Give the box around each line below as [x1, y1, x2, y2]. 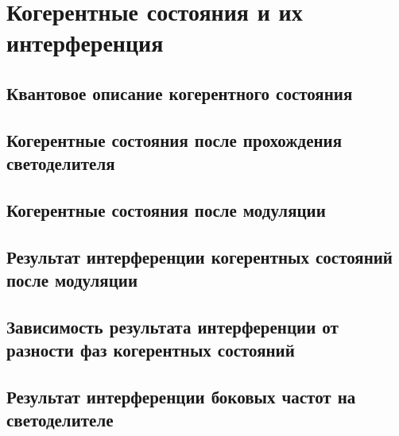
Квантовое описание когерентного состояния [6, 80, 353, 105]
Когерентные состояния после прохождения [6, 127, 343, 152]
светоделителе [6, 407, 114, 432]
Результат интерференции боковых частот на [6, 384, 356, 409]
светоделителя [6, 151, 115, 176]
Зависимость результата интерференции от [6, 314, 339, 338]
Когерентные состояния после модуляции [6, 197, 326, 222]
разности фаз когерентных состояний [6, 338, 295, 362]
